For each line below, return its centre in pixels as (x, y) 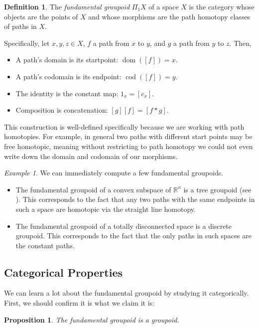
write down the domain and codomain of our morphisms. (91, 156)
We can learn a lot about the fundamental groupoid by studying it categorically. (127, 293)
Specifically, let (27, 43)
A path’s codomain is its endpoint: (68, 76)
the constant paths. (45, 245)
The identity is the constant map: (67, 93)
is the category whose (222, 6)
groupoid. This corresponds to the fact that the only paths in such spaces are (133, 236)
